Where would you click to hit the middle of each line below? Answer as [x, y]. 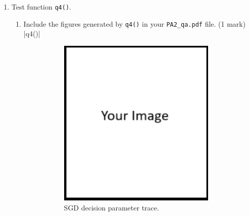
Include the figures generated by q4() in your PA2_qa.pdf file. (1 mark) [135, 23]
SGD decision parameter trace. [111, 207]
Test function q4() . [41, 7]
